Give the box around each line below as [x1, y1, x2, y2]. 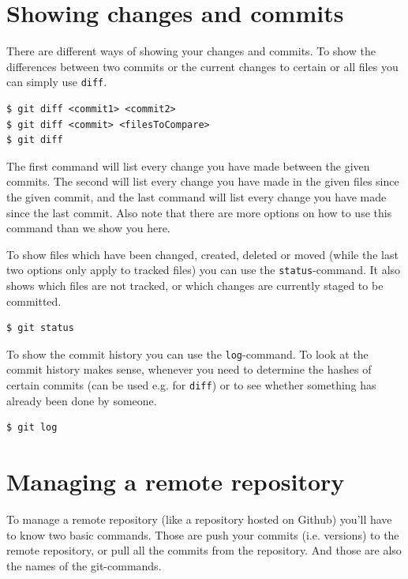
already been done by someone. [6, 392, 157, 408]
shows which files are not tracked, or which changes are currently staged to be [6, 276, 384, 293]
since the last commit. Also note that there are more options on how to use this [6, 204, 392, 220]
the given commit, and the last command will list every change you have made [6, 188, 387, 205]
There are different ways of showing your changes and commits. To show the [6, 43, 376, 59]
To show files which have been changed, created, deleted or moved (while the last [6, 246, 399, 262]
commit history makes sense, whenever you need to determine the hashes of [6, 361, 372, 378]
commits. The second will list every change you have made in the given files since [6, 173, 399, 190]
